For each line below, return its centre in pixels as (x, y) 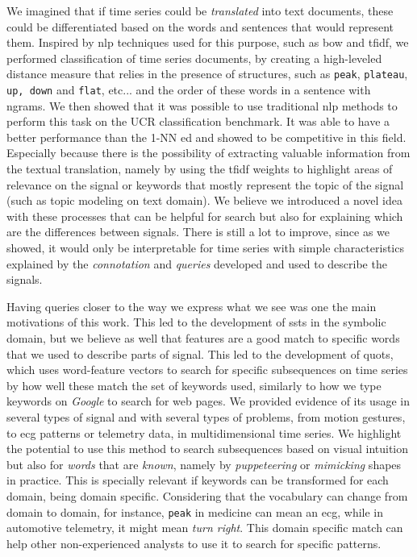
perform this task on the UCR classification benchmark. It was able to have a (198, 121)
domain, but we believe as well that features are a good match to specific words (203, 338)
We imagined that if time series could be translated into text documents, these (200, 10)
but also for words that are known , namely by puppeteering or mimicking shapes (204, 464)
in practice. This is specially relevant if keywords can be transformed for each (198, 480)
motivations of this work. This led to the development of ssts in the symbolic (196, 322)
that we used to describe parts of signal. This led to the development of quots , (200, 353)
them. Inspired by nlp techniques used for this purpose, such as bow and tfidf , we (208, 42)
